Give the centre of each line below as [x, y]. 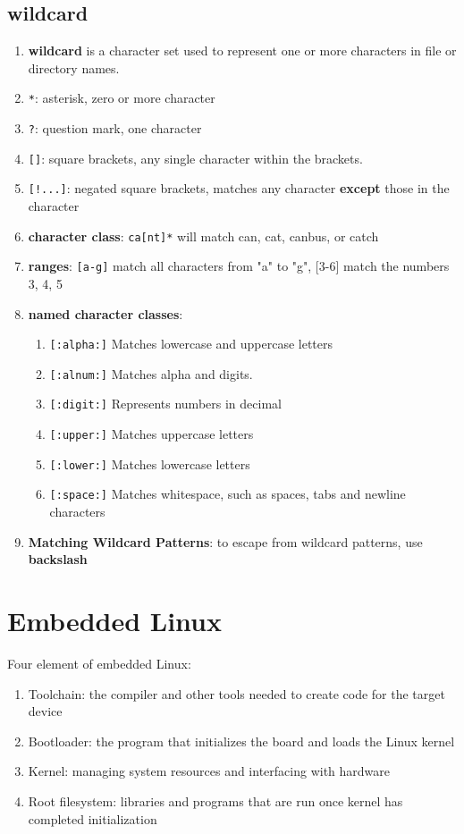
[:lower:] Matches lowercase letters [150, 463]
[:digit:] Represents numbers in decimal [165, 404]
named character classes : [105, 313]
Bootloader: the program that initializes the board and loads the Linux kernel [241, 741]
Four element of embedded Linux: [99, 663]
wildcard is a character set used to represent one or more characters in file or [242, 51]
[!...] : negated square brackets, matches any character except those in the [239, 188]
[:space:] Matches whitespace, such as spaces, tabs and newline [228, 494]
